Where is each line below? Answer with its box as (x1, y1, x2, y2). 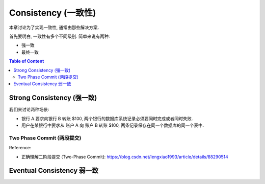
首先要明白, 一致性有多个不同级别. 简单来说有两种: (9, 33, 110, 39)
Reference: (9, 145, 31, 151)
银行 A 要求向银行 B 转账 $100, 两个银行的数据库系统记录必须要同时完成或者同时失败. (21, 115, 193, 121)
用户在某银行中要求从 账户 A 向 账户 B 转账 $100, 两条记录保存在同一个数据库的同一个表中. (21, 122, 204, 128)
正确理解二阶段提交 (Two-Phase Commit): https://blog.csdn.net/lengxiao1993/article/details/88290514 (21, 154, 228, 160)
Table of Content (9, 58, 44, 64)
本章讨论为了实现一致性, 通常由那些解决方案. (9, 24, 99, 30)
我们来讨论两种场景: (9, 107, 50, 113)
